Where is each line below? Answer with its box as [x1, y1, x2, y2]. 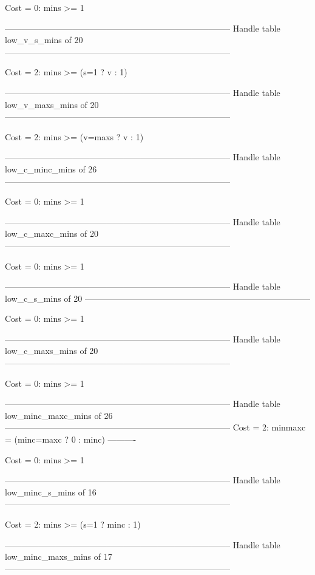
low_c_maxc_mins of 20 [5, 227, 99, 240]
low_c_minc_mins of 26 [5, 162, 97, 175]
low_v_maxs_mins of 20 [5, 98, 99, 111]
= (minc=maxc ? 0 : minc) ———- [5, 433, 137, 446]
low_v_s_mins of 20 [5, 33, 83, 46]
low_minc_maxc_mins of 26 [5, 409, 113, 421]
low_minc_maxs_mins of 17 [5, 550, 112, 563]
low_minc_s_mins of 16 [5, 485, 97, 498]
